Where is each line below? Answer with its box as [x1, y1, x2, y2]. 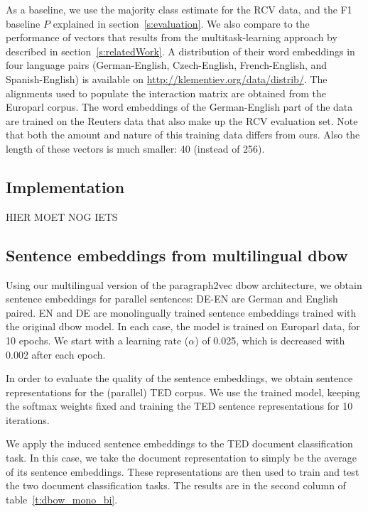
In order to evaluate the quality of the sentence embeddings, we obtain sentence [6, 371, 353, 386]
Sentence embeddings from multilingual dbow [6, 244, 348, 266]
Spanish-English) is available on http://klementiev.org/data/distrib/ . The [6, 71, 328, 86]
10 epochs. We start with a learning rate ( [6, 332, 189, 347]
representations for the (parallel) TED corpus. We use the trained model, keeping [6, 384, 360, 399]
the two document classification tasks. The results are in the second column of [6, 478, 346, 493]
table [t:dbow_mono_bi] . [6, 491, 118, 506]
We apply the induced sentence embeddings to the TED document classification [6, 436, 353, 451]
